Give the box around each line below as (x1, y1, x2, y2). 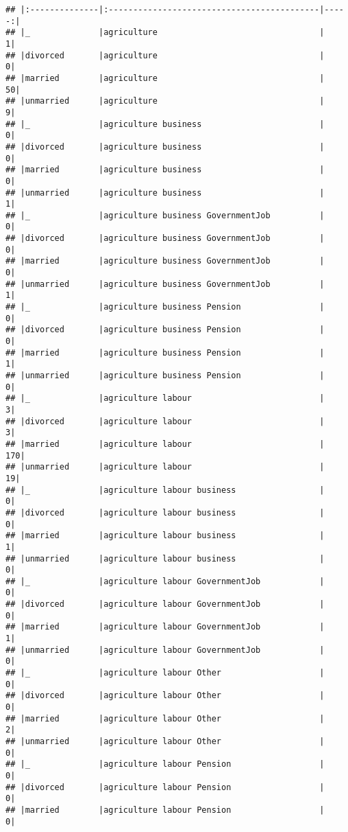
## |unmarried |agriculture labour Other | (5, 737, 325, 746)
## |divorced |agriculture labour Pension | (5, 782, 325, 792)
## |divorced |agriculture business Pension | (5, 325, 325, 335)
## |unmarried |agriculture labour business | (5, 553, 325, 564)
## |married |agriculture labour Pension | (5, 805, 325, 815)
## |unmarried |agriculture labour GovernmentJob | (5, 645, 325, 655)
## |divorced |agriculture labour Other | (5, 691, 325, 701)
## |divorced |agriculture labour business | (5, 507, 325, 518)
